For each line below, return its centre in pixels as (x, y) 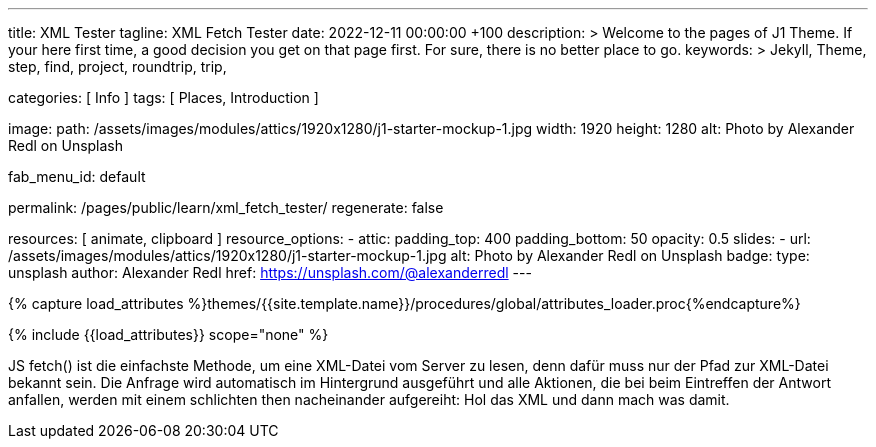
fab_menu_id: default (77, 176)
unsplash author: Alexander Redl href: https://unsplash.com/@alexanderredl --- (270, 272)
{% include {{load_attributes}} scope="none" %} (168, 334)
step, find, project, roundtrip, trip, (117, 66)
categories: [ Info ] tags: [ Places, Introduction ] (163, 97)
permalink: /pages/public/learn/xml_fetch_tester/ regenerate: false (226, 207)
